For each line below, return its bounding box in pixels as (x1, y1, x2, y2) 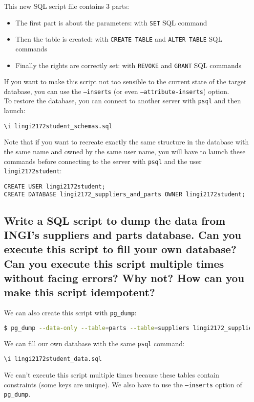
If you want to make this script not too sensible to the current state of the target (4, 76, 247, 87)
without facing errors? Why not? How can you (4, 270, 245, 285)
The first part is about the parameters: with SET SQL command (15, 17, 207, 27)
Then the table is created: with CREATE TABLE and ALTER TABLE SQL (15, 34, 222, 44)
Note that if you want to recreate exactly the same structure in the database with (4, 137, 249, 147)
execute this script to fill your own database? (4, 241, 237, 257)
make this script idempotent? (4, 284, 155, 300)
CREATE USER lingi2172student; (4, 183, 106, 190)
